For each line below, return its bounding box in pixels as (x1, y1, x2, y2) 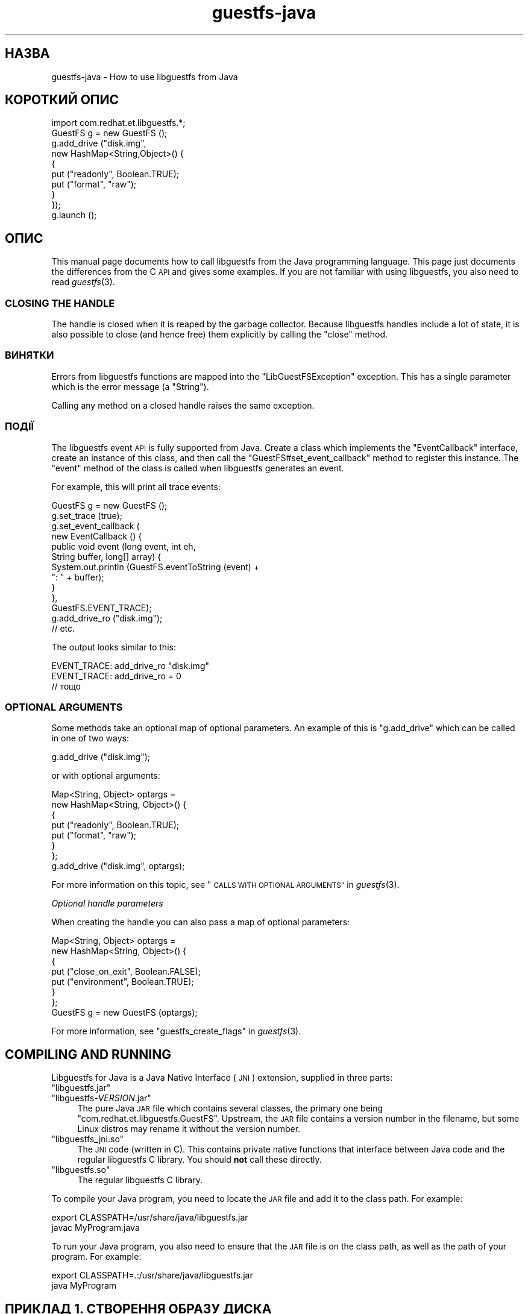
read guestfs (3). (51, 277, 115, 288)
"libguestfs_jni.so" (51, 1134, 124, 1145)
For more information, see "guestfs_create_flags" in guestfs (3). (51, 1026, 301, 1037)
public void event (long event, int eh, (51, 541, 196, 552)
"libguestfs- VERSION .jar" (51, 1093, 151, 1104)
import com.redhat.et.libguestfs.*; (51, 118, 186, 128)
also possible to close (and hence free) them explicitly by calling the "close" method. (51, 329, 388, 340)
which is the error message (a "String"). (51, 381, 209, 392)
